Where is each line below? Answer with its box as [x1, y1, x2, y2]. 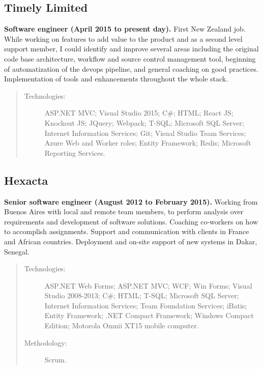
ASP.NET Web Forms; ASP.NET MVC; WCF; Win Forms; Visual [44, 280, 252, 291]
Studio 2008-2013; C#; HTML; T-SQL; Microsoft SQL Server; [44, 290, 239, 301]
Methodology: [24, 337, 67, 348]
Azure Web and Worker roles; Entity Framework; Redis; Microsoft [44, 137, 251, 148]
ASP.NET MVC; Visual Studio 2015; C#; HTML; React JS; [44, 107, 233, 118]
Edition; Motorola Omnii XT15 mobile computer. [44, 320, 199, 331]
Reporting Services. [44, 147, 105, 158]
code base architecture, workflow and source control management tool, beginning [4, 53, 256, 64]
